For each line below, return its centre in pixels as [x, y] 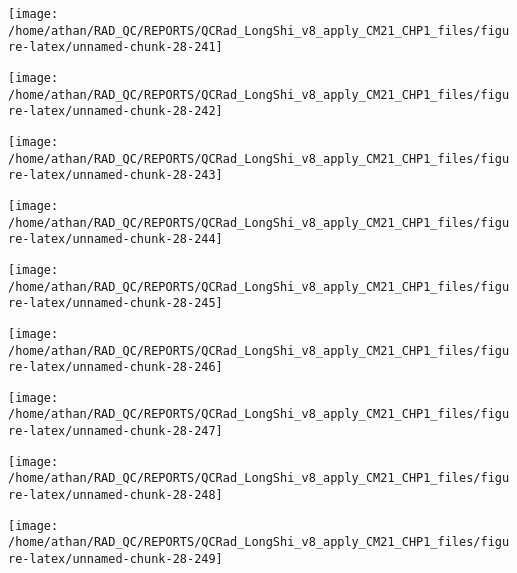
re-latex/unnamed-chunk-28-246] [115, 367]
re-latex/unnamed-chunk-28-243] [115, 175]
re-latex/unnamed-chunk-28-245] [115, 303]
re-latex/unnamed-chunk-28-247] [115, 431]
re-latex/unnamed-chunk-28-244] [115, 239]
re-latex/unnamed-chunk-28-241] [115, 47]
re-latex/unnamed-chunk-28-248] [115, 495]
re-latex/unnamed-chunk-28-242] [115, 111]
